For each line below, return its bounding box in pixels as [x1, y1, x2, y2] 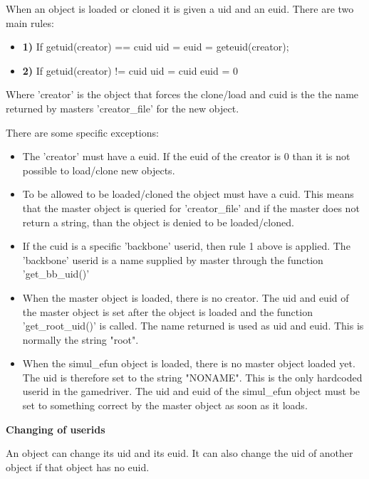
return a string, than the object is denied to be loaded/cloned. [22, 214, 294, 229]
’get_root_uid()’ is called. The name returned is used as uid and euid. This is [22, 318, 364, 333]
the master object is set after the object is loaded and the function [22, 304, 313, 319]
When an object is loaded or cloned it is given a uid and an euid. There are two [6, 1, 354, 16]
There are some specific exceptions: [6, 125, 159, 140]
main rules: [6, 15, 54, 30]
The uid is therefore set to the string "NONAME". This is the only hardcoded [22, 369, 363, 384]
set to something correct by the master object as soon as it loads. [22, 398, 308, 413]
